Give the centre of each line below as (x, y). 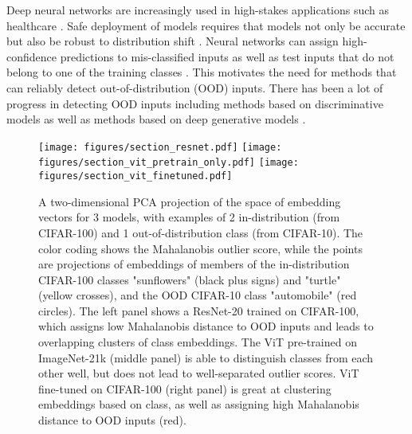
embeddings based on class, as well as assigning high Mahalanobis (199, 404)
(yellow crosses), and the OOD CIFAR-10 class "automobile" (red (198, 295)
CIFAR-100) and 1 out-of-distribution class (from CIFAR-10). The (201, 232)
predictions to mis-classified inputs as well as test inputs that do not (227, 56)
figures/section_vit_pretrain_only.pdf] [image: (169, 163)
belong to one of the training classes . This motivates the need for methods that (202, 72)
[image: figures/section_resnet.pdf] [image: (160, 147)
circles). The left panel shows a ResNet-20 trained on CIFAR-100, (199, 310)
